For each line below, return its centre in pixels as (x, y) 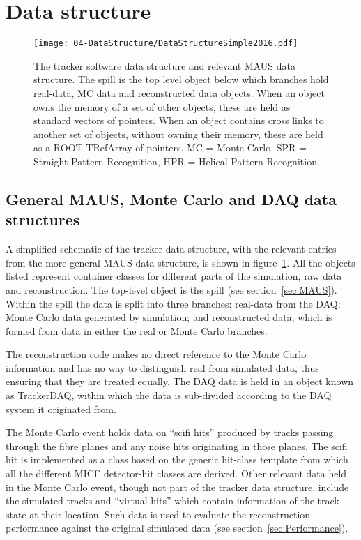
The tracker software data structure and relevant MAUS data (165, 65)
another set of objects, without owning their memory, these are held (178, 134)
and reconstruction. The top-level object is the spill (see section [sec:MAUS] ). (171, 289)
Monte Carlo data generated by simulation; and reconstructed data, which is (169, 317)
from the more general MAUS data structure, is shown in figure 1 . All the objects (180, 262)
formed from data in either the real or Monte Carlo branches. (137, 330)
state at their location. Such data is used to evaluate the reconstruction (158, 514)
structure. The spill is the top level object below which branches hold (181, 79)
